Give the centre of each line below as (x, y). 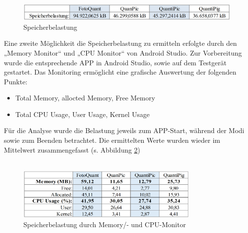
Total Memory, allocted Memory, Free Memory (85, 98)
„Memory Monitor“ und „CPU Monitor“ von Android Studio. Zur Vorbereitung (123, 52)
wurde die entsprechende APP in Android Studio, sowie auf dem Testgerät (115, 62)
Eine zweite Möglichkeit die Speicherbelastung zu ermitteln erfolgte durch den (120, 43)
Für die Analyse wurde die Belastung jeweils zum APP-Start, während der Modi (124, 130)
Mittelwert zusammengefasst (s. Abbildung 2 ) (72, 149)
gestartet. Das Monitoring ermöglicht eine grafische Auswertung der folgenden (120, 72)
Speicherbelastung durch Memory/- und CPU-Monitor (105, 224)
